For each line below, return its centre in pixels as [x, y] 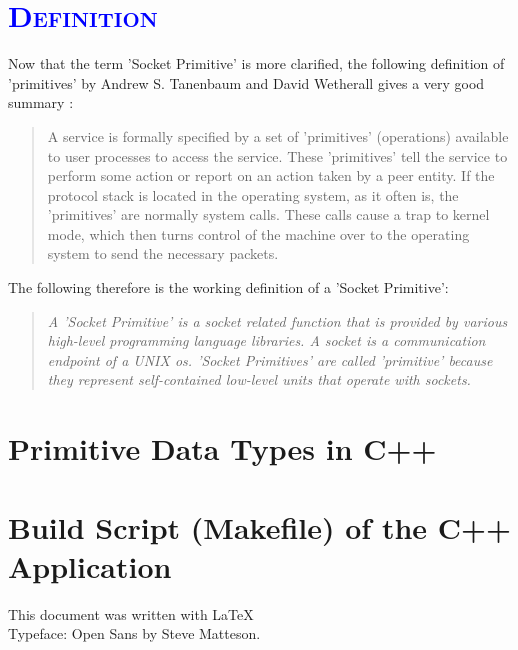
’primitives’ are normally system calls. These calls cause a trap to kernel [268, 214]
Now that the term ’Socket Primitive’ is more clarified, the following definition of [256, 63]
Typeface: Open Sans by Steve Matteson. [134, 633]
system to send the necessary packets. [163, 253]
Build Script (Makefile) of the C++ [260, 526]
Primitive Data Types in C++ [222, 448]
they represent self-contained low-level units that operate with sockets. [259, 379]
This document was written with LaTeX [131, 613]
